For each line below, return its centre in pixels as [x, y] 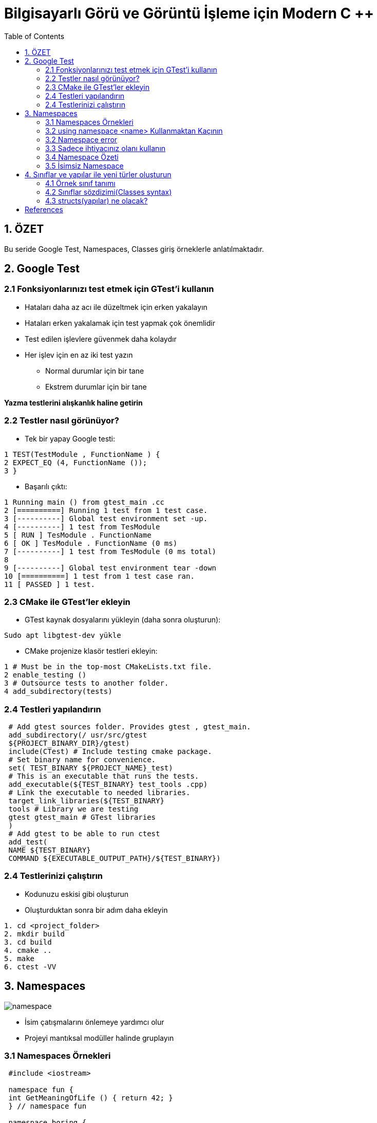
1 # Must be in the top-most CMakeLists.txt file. [108, 667]
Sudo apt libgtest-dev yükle [63, 636]
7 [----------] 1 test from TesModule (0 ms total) [110, 551]
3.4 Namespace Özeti [82, 157]
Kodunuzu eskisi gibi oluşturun [77, 894]
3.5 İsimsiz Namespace [84, 165]
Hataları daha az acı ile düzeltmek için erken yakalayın [116, 307]
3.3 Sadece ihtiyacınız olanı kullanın [106, 148]
